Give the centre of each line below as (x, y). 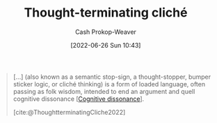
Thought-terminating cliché (106, 13)
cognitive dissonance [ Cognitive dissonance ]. (79, 99)
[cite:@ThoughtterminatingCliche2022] (69, 112)
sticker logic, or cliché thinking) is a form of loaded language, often (109, 84)
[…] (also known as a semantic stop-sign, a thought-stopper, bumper (112, 77)
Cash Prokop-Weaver (106, 32)
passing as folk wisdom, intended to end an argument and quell (104, 91)
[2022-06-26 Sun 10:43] (106, 45)
